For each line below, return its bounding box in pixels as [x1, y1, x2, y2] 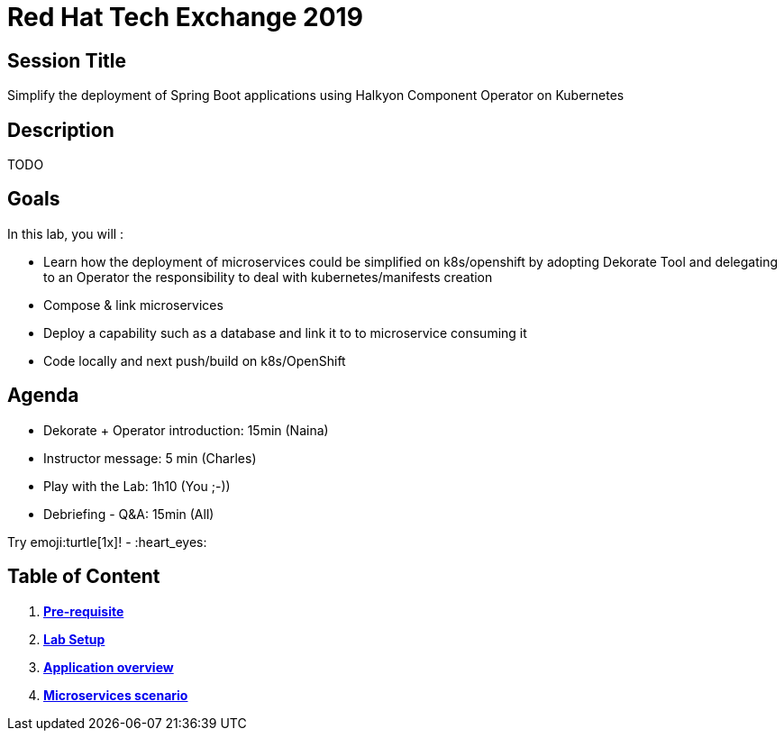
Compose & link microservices [43, 296, 223, 313]
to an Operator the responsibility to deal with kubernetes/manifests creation [43, 269, 493, 285]
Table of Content [7, 565, 160, 588]
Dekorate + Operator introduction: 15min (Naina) [43, 422, 329, 438]
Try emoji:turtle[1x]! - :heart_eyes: [7, 533, 207, 550]
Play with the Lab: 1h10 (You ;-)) [43, 478, 231, 494]
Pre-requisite [43, 603, 124, 619]
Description [7, 118, 114, 141]
